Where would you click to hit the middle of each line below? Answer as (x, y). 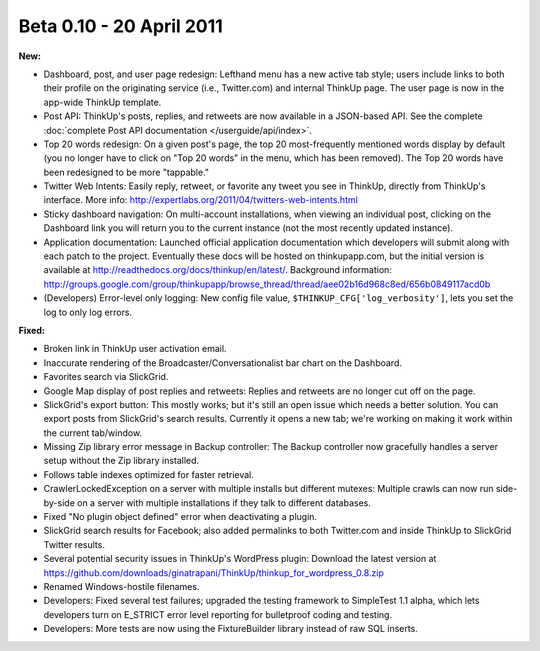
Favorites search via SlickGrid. (106, 377)
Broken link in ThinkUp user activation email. (135, 349)
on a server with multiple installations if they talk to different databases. (224, 502)
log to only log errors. (88, 312)
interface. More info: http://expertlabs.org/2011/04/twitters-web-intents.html (201, 200)
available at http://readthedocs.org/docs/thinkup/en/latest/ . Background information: (217, 270)
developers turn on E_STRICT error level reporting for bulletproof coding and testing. (218, 614)
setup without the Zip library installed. (121, 461)
